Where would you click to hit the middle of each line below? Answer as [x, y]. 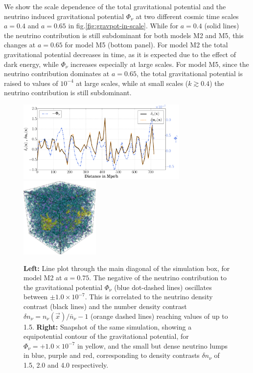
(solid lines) [222, 26]
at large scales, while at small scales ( [132, 83]
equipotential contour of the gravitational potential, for [106, 336]
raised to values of [31, 83]
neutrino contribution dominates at [57, 73]
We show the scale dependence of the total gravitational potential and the [115, 6]
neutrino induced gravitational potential [64, 16]
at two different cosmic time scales [187, 16]
